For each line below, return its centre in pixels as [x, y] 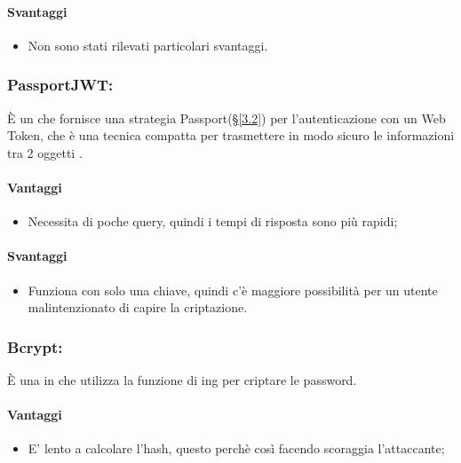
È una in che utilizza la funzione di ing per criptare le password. [182, 379]
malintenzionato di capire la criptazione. [138, 307]
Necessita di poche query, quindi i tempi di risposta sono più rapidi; [213, 221]
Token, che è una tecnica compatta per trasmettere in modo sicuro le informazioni [231, 135]
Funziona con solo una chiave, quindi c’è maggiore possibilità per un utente [233, 290]
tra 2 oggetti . [45, 152]
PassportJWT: [60, 85]
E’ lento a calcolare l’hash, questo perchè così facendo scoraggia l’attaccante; [236, 448]
